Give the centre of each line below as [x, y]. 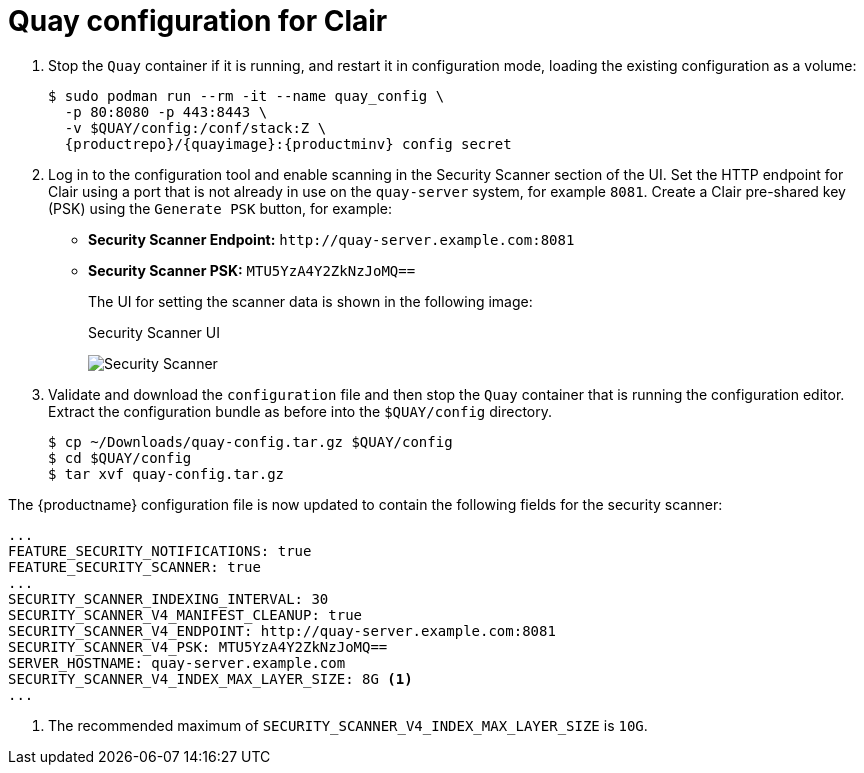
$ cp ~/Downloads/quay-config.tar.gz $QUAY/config [250, 441]
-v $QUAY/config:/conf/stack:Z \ [195, 127]
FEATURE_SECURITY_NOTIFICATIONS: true [160, 550]
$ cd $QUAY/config [120, 457]
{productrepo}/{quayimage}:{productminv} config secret [288, 143]
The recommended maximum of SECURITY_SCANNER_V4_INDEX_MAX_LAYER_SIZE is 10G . [348, 725]
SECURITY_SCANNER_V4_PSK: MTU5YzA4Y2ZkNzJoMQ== [198, 646]
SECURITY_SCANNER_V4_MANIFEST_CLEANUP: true [185, 614]
